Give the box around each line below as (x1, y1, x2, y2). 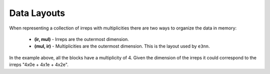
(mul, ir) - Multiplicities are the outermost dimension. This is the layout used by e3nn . (34, 43, 210, 49)
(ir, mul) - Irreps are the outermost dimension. (34, 36, 129, 42)
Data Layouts (9, 7, 65, 18)
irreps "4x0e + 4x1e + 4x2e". (9, 61, 68, 67)
